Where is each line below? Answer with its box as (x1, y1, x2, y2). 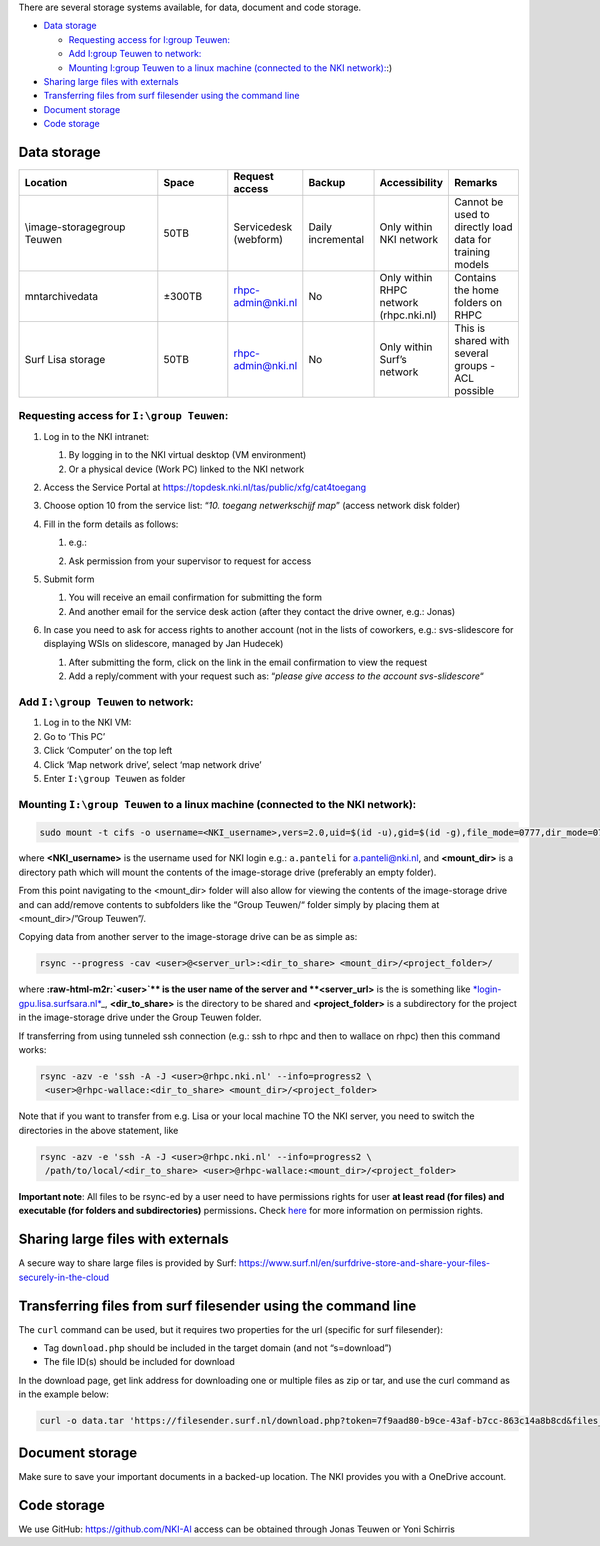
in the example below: (18, 1388, 109, 1400)
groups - (454, 359, 495, 373)
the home (454, 283, 499, 297)
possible (454, 384, 495, 398)
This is (454, 321, 486, 335)
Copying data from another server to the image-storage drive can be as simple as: (18, 931, 358, 943)
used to (454, 208, 490, 222)
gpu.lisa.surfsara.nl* (18, 997, 102, 1009)
